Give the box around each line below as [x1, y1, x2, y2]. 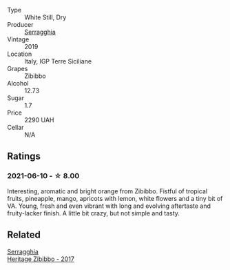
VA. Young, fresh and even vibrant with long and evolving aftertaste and [7, 202, 211, 210]
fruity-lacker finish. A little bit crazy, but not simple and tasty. [7, 209, 180, 217]
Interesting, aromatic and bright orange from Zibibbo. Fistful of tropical [7, 186, 208, 195]
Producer [7, 21, 34, 28]
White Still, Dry [24, 13, 67, 21]
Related [7, 229, 41, 241]
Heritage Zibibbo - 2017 [7, 255, 74, 263]
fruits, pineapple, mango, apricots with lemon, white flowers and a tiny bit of [7, 194, 223, 202]
